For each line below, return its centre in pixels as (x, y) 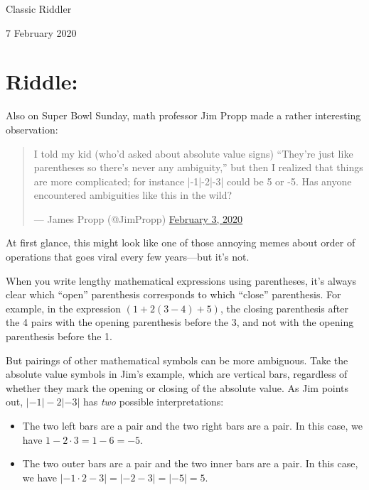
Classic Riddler (39, 9)
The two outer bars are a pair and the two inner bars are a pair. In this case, (190, 463)
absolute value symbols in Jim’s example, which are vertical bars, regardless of (177, 374)
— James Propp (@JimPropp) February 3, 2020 (138, 218)
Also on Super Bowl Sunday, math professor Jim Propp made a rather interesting (183, 115)
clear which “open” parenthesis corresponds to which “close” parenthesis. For (173, 294)
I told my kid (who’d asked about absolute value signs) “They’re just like (193, 153)
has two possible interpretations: (153, 402)
